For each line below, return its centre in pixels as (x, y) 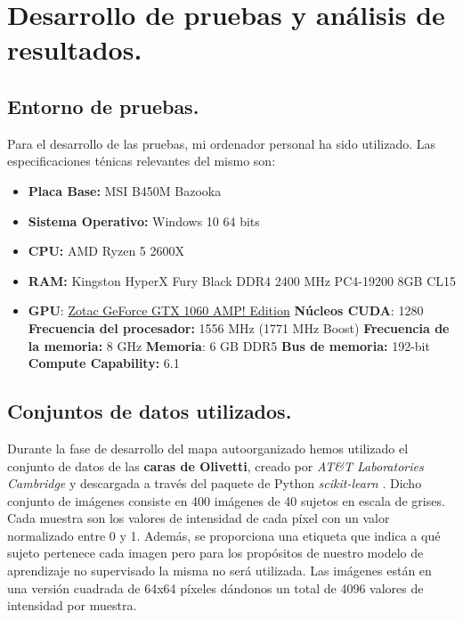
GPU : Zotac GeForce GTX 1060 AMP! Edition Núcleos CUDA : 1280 (226, 310)
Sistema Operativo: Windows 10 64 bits (144, 220)
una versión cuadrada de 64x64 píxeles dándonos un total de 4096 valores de (215, 587)
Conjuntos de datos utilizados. (150, 411)
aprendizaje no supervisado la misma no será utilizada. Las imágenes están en (219, 571)
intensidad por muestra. (72, 605)
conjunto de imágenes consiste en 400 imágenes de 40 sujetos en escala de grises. (226, 500)
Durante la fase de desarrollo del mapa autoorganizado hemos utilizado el (208, 448)
